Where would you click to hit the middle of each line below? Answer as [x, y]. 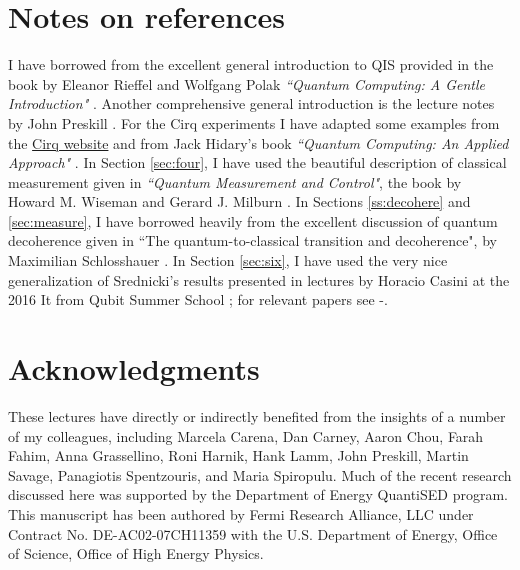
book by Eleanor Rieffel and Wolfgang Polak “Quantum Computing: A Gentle [247, 83]
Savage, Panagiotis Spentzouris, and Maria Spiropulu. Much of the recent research [260, 474]
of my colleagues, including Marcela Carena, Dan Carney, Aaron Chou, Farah [246, 435]
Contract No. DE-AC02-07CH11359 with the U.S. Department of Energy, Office [253, 533]
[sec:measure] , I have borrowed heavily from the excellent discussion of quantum [253, 220]
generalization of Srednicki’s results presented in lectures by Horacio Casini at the [259, 279]
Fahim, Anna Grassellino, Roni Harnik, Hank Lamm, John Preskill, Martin [238, 455]
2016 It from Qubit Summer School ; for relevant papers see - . [198, 299]
